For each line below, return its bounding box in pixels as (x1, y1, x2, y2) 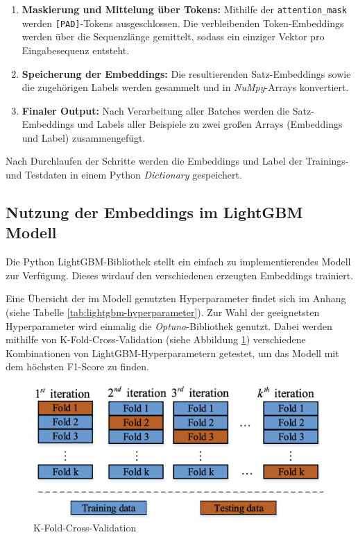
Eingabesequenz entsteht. (22, 42, 130, 57)
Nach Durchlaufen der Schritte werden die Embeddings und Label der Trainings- (6, 154, 349, 168)
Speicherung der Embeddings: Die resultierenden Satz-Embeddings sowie (22, 66, 351, 81)
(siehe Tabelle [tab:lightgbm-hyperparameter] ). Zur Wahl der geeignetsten (6, 305, 320, 320)
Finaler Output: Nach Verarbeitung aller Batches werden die (22, 103, 290, 117)
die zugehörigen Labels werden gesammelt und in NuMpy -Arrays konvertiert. (22, 80, 349, 94)
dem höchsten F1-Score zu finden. (6, 359, 149, 374)
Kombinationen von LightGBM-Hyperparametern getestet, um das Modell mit (6, 345, 339, 360)
